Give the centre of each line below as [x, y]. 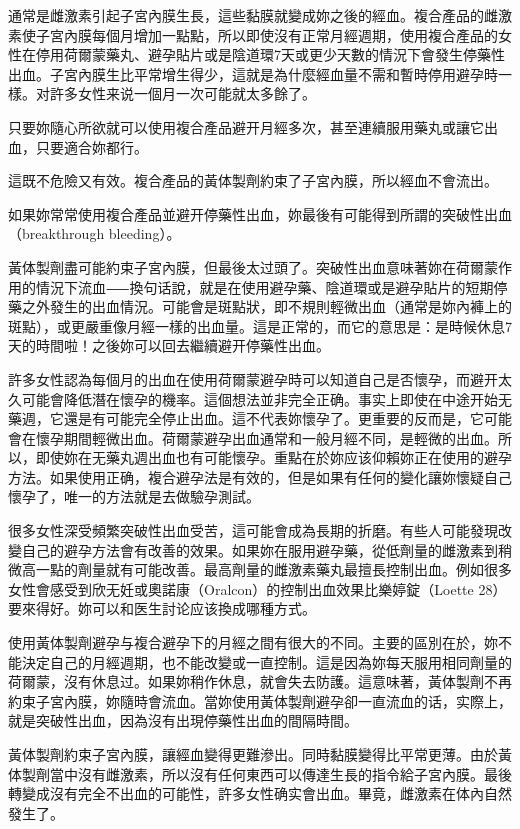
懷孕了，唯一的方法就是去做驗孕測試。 [134, 496]
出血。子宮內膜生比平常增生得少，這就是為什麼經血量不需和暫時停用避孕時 [253, 73]
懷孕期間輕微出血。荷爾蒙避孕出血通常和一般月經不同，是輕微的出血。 [266, 437]
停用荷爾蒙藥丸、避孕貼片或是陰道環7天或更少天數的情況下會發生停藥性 [270, 54]
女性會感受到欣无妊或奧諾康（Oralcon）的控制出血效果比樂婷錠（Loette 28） [257, 588]
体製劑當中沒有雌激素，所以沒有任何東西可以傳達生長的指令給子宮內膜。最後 [260, 773]
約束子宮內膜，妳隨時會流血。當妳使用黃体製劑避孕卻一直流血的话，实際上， [260, 700]
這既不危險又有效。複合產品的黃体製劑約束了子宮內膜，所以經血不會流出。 [253, 180]
